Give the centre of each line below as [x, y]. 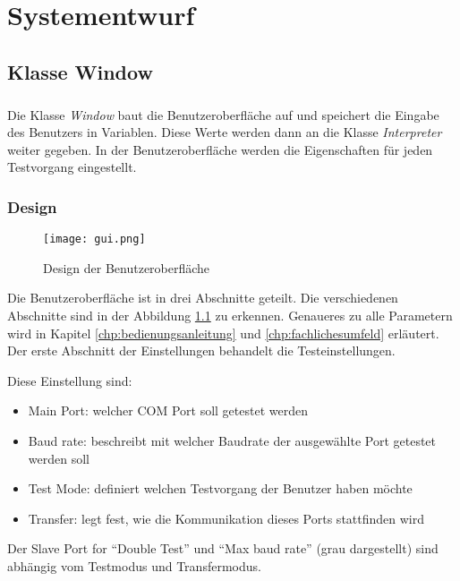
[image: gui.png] [94, 239]
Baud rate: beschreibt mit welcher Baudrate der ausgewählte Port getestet [232, 440]
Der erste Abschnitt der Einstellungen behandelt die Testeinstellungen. [201, 350]
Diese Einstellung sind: [70, 380]
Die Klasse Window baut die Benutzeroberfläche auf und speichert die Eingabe [223, 114]
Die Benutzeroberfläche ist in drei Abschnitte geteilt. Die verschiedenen [203, 298]
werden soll [59, 458]
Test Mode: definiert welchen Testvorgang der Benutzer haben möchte [220, 488]
